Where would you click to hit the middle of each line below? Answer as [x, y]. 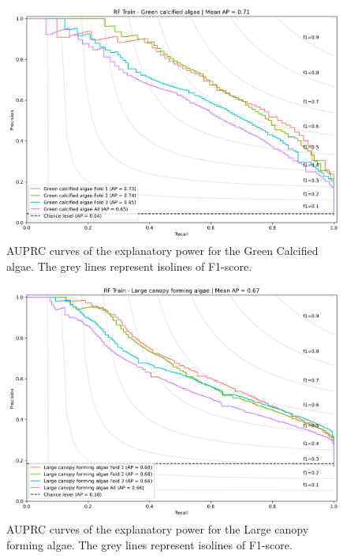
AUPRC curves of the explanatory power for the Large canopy [158, 529]
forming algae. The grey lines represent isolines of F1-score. [149, 544]
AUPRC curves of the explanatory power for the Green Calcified [162, 251]
